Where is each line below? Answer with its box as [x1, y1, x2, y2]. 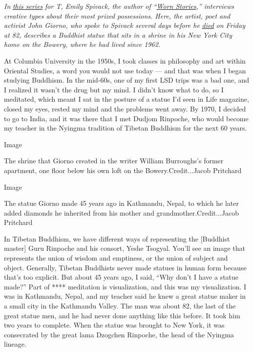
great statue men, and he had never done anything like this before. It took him [4, 310, 240, 320]
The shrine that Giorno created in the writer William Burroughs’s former [4, 155, 224, 166]
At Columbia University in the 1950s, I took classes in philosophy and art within [4, 55, 246, 66]
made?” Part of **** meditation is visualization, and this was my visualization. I [4, 281, 247, 291]
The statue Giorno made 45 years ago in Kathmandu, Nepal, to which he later [4, 198, 239, 208]
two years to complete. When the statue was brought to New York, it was [4, 320, 225, 330]
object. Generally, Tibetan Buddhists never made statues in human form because [4, 262, 247, 272]
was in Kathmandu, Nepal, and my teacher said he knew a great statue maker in [4, 291, 246, 301]
